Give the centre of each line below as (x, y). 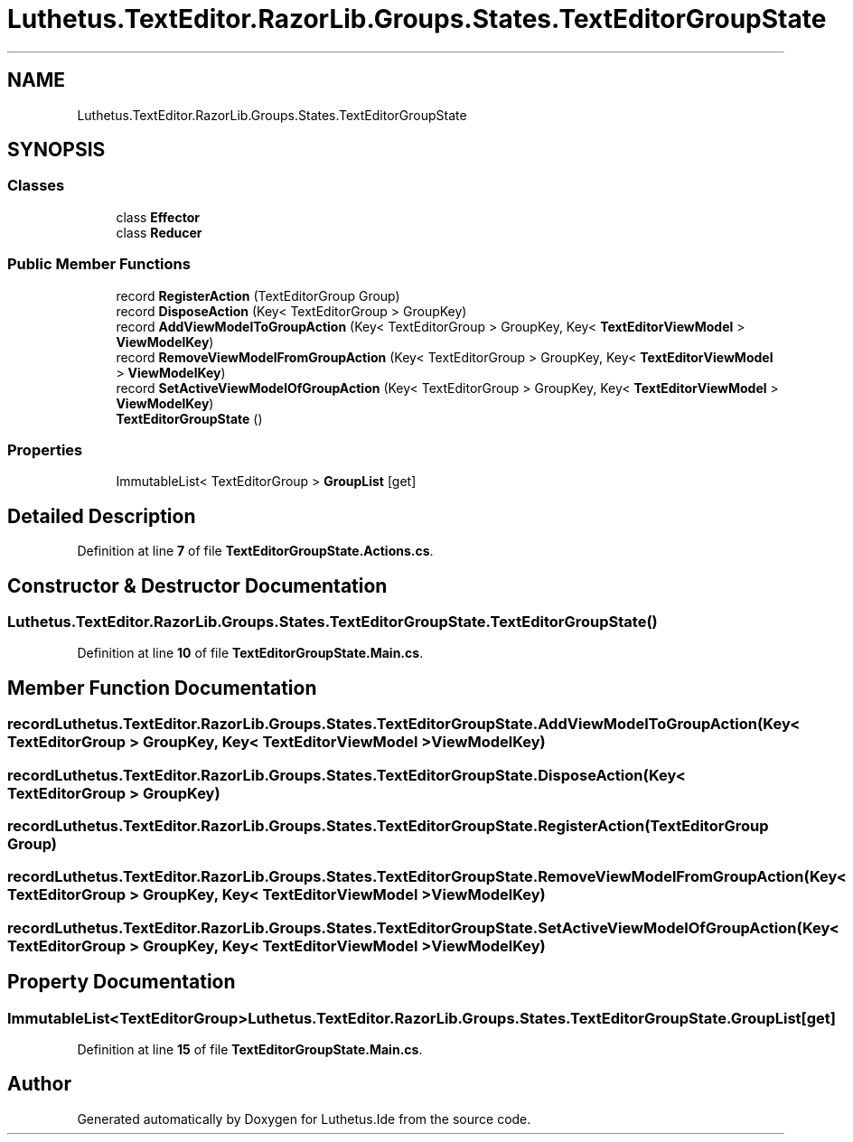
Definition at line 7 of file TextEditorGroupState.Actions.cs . (255, 551)
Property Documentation (122, 982)
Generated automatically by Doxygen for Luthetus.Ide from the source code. (304, 1119)
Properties (45, 449)
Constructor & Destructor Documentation (197, 585)
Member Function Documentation (162, 688)
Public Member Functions (99, 264)
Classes (36, 186)
